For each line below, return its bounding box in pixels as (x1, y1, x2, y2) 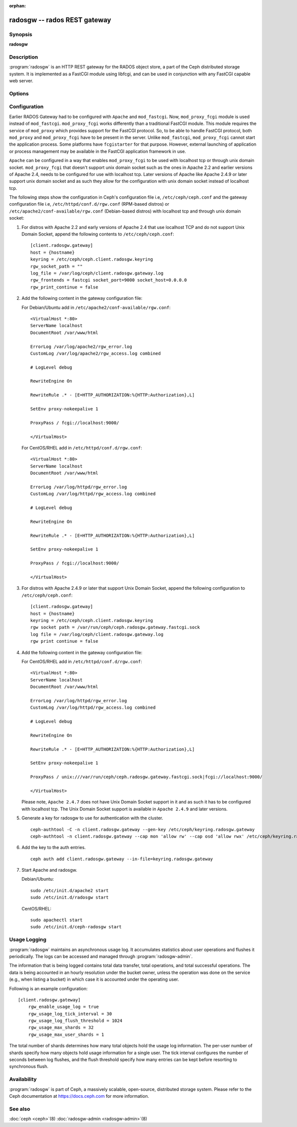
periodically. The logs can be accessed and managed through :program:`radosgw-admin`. (9, 953, 193, 959)
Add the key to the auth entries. (21, 845, 86, 850)
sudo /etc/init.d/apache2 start (30, 888, 109, 893)
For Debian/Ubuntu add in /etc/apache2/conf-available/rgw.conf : (21, 304, 171, 310)
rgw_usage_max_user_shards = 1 (28, 1031, 104, 1037)
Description (9, 54, 38, 60)
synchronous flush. (9, 1064, 49, 1070)
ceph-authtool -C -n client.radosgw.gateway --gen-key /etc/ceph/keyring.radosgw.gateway (30, 827, 255, 832)
